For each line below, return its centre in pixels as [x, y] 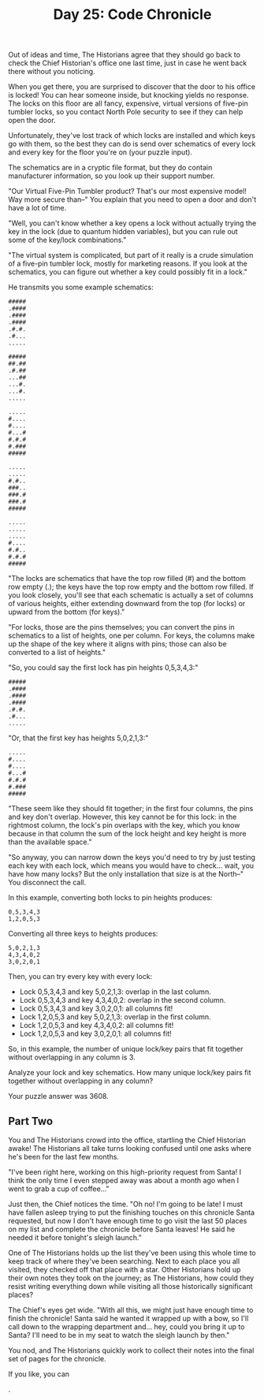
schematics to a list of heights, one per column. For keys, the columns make [132, 635]
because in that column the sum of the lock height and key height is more [127, 834]
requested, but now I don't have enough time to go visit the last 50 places [128, 1221]
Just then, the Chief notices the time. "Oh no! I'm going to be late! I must [125, 1204]
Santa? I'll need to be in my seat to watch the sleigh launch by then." [119, 1335]
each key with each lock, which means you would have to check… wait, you [131, 866]
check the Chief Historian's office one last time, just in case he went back [128, 63]
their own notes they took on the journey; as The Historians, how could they [131, 1278]
